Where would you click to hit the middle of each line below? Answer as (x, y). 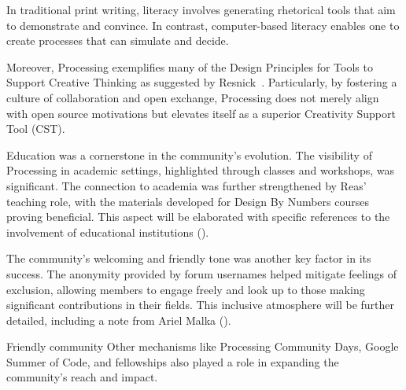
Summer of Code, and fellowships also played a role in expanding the (173, 361)
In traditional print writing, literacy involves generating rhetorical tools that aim (201, 9)
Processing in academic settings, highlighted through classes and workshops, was (201, 170)
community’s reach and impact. (82, 377)
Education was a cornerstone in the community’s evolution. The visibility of (189, 155)
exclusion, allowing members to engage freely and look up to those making (186, 289)
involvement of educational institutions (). (108, 232)
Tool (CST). (36, 129)
